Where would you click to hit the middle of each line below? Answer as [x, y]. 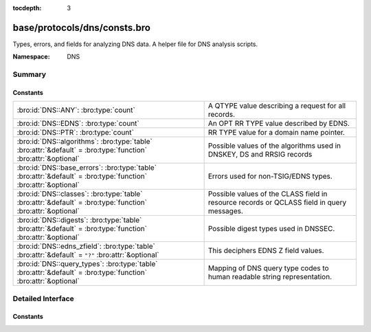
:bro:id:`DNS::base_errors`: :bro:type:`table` [87, 168]
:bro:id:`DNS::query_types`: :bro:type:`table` [87, 264]
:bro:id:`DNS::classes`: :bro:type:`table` [80, 194]
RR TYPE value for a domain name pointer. [276, 133]
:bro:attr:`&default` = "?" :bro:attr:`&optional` [88, 255]
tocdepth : [27, 8]
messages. [226, 211]
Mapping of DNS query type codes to [268, 268]
